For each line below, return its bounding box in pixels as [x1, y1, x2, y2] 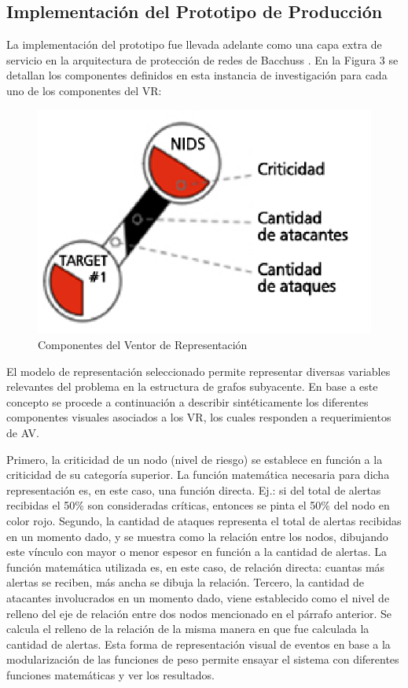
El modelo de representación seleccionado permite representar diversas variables [6, 362, 391, 379]
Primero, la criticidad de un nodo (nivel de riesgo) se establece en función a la [6, 451, 383, 467]
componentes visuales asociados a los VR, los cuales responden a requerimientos [6, 409, 391, 425]
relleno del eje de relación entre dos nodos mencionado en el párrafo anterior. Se [6, 605, 392, 621]
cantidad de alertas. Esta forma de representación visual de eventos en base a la [6, 635, 391, 652]
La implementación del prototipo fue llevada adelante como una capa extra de [6, 36, 382, 53]
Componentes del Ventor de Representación [38, 337, 248, 353]
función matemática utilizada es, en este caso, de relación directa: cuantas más [6, 558, 385, 575]
